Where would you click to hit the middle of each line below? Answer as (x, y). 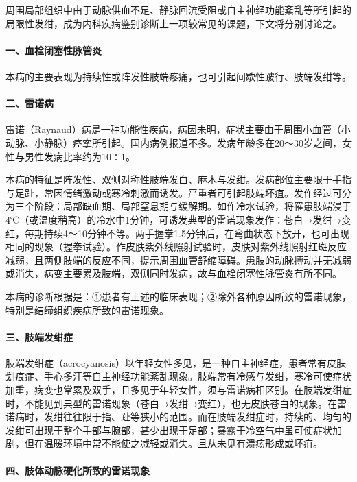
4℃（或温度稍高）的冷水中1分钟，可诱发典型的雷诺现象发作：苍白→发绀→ (174, 219)
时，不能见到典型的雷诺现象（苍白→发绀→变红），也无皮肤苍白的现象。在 (171, 403)
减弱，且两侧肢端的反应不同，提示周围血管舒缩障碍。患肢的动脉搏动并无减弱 (178, 260)
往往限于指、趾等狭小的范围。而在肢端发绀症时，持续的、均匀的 (207, 417)
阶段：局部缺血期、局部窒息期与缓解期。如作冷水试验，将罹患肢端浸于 (193, 206)
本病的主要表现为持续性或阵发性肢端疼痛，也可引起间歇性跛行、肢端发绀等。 (178, 76)
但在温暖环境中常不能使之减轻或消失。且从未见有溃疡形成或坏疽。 (173, 443)
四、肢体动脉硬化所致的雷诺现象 (78, 470)
